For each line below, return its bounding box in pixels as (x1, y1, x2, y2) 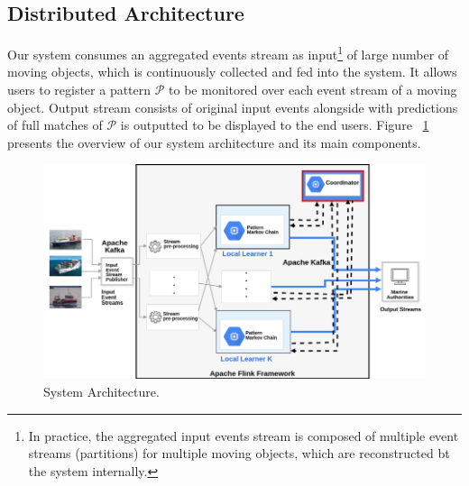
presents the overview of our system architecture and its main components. (7, 133, 421, 151)
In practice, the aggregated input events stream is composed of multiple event (28, 426, 459, 445)
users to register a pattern (7, 80, 152, 99)
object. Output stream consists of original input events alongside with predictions (7, 97, 458, 116)
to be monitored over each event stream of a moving (169, 80, 457, 99)
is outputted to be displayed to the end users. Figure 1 (120, 115, 429, 134)
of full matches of (7, 115, 103, 134)
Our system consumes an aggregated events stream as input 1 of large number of (7, 42, 449, 63)
